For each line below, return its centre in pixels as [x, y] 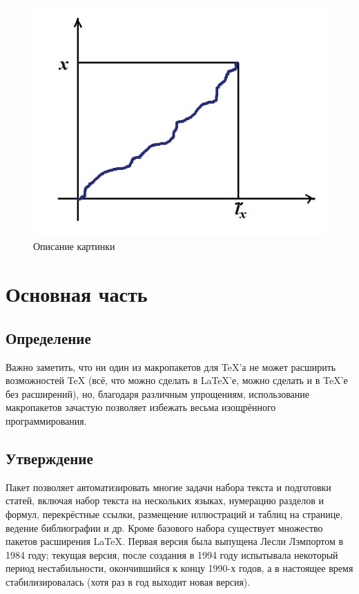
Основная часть [77, 294]
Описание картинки [74, 246]
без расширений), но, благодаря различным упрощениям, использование [158, 393]
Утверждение [49, 458]
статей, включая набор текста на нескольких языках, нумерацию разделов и [165, 500]
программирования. [46, 420]
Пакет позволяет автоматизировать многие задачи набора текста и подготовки [168, 487]
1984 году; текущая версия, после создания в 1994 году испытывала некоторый [172, 554]
